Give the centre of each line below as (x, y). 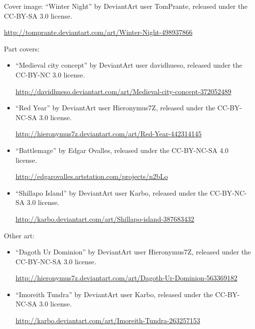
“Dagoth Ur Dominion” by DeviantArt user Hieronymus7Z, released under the (133, 252)
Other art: (19, 235)
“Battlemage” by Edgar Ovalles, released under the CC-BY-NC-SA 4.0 (122, 150)
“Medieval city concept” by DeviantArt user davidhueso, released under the (129, 65)
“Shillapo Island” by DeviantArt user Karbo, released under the (112, 192)
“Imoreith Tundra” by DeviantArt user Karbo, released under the (114, 294)
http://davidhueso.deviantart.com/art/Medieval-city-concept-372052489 (123, 91)
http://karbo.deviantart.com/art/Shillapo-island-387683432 (105, 218)
